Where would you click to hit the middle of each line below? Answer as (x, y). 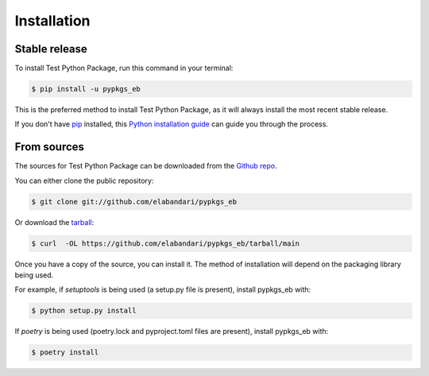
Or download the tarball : (54, 222)
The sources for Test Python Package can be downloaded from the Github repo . (146, 166)
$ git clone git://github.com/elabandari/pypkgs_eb (134, 202)
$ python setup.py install (84, 311)
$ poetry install (65, 353)
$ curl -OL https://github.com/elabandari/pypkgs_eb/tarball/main (166, 243)
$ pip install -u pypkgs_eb (86, 89)
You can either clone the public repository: (84, 180)
